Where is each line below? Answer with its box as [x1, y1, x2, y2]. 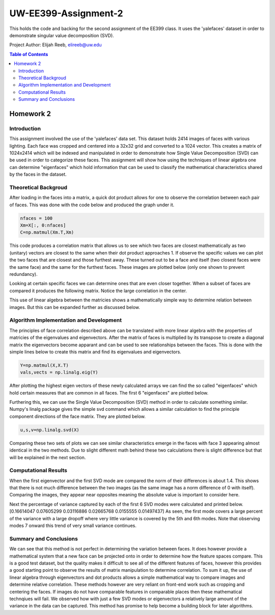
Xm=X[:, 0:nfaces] [20, 222, 66, 229]
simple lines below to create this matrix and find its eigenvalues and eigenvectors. [9, 349, 182, 355]
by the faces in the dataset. [9, 171, 67, 178]
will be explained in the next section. [9, 454, 86, 460]
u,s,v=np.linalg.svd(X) [20, 427, 80, 433]
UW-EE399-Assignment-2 [9, 8, 123, 19]
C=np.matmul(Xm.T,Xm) [20, 230, 74, 235]
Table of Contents [9, 51, 48, 57]
